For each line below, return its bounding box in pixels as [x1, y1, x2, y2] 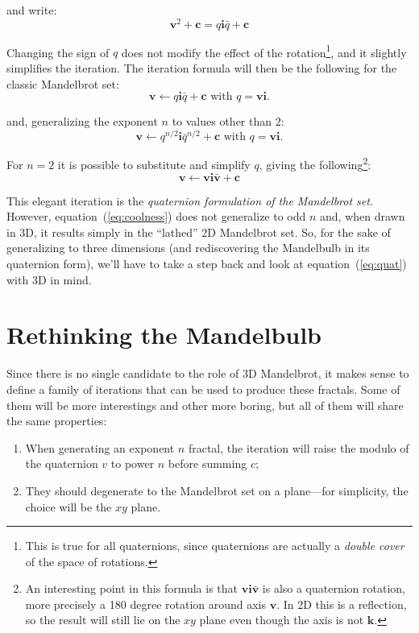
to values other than [172, 113, 272, 130]
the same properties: [6, 412, 107, 429]
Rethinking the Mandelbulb [6, 318, 322, 351]
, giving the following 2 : [259, 154, 371, 173]
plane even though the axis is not [199, 611, 364, 628]
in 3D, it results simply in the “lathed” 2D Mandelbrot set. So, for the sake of [6, 223, 391, 240]
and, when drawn [320, 208, 405, 225]
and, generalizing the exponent [6, 113, 158, 130]
